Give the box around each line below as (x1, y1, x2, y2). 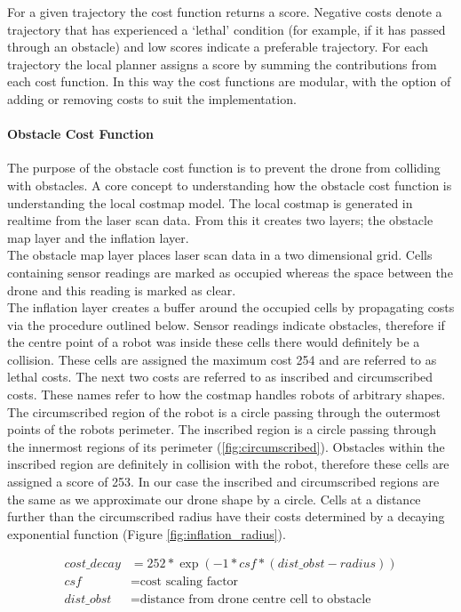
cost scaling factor (139, 576, 239, 589)
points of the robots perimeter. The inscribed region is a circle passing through (7, 420, 436, 439)
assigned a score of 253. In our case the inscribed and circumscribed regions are (7, 472, 440, 491)
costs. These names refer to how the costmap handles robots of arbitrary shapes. (7, 385, 446, 404)
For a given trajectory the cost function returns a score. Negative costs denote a (7, 3, 442, 20)
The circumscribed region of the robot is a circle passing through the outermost (7, 402, 441, 421)
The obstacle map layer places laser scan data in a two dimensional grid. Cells (7, 246, 433, 264)
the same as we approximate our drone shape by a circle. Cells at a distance (7, 489, 421, 508)
